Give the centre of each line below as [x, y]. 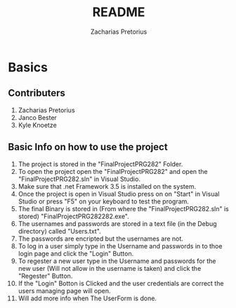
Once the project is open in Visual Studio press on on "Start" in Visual [119, 194]
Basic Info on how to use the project [88, 147]
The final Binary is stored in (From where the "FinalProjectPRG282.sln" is [123, 208]
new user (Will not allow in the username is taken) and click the [110, 268]
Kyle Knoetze [37, 125]
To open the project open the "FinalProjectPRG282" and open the [113, 171]
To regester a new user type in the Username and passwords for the [117, 261]
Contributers [37, 93]
